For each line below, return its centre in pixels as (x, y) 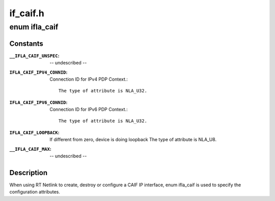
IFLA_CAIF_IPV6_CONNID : (38, 102)
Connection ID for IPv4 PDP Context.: (89, 79)
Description (29, 173)
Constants (26, 43)
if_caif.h (27, 13)
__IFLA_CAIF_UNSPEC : (34, 55)
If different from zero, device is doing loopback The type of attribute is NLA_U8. (133, 140)
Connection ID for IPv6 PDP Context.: (89, 110)
